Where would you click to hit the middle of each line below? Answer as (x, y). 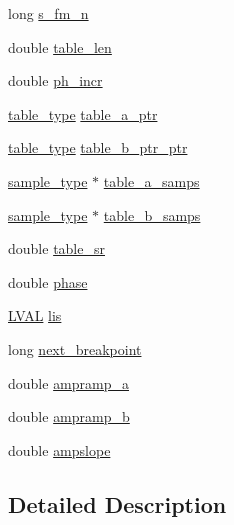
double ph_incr (55, 80)
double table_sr (56, 248)
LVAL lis (35, 315)
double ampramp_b (69, 416)
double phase (48, 281)
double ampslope (59, 449)
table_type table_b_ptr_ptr (98, 147)
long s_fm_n (48, 13)
